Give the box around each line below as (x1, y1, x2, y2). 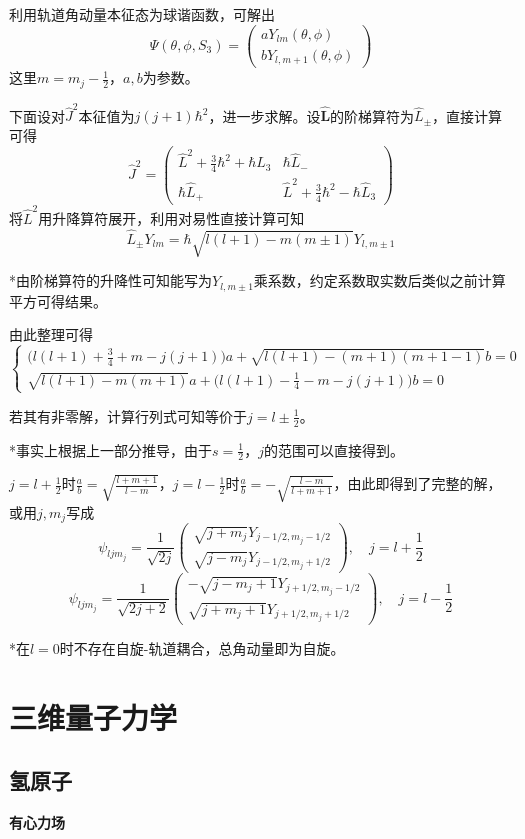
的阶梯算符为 (330, 105, 415, 126)
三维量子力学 (9, 696, 178, 737)
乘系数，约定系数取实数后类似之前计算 (253, 270, 506, 291)
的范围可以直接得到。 (263, 439, 404, 460)
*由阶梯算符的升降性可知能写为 (9, 270, 212, 291)
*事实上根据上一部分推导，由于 (9, 439, 212, 460)
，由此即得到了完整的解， (333, 473, 502, 494)
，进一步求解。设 (208, 105, 321, 126)
